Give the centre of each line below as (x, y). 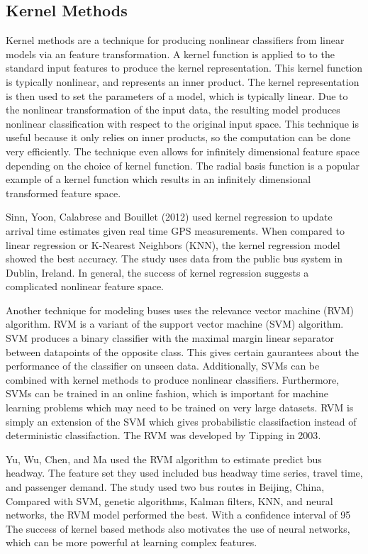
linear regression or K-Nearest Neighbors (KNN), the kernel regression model (173, 244)
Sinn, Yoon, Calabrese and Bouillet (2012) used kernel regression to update (169, 217)
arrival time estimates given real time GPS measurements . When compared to (175, 230)
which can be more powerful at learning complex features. (132, 542)
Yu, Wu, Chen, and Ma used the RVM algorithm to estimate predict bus (164, 459)
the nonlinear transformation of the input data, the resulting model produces (173, 110)
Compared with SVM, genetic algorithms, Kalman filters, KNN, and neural (169, 500)
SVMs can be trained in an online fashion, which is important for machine (167, 393)
